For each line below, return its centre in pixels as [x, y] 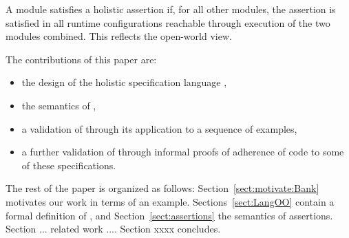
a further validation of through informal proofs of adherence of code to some [183, 152]
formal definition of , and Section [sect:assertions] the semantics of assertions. [169, 215]
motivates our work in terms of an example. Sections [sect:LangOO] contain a [170, 201]
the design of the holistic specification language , [124, 82]
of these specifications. [69, 165]
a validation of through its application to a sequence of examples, [159, 128]
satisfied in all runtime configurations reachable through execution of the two [168, 22]
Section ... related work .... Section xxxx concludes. [113, 229]
